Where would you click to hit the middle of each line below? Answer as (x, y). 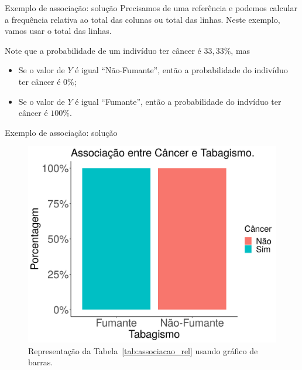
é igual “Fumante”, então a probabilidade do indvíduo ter (178, 101)
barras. (41, 362)
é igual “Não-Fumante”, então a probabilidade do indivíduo (181, 70)
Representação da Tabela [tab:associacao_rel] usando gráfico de (143, 350)
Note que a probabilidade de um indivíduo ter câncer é (103, 50)
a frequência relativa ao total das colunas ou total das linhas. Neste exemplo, (143, 19)
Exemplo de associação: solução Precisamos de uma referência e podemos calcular (151, 8)
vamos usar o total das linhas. (58, 31)
